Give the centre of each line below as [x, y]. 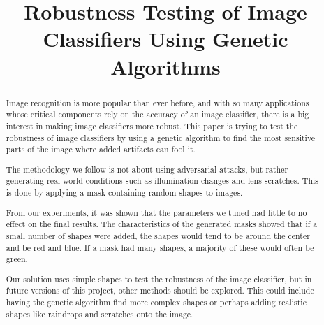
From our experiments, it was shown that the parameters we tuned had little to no [156, 212]
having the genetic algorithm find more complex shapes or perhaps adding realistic [156, 302]
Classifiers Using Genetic [165, 39]
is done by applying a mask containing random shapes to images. [124, 193]
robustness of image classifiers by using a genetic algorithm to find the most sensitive [161, 137]
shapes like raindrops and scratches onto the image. [100, 313]
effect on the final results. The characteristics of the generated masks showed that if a [162, 224]
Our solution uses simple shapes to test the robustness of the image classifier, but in [159, 279]
